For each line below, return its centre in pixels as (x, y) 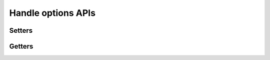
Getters (21, 46)
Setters (21, 30)
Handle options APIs (52, 13)
